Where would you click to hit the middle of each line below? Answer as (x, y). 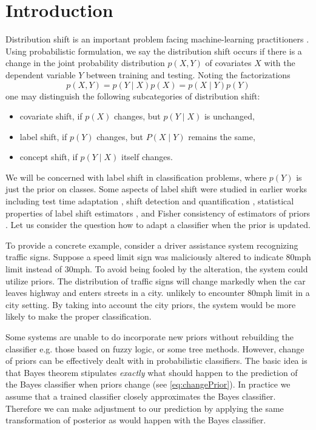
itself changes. (147, 157)
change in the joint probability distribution (85, 63)
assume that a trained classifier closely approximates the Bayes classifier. (141, 396)
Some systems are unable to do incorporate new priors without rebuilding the (150, 337)
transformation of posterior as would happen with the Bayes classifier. (136, 420)
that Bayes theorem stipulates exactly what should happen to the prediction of (152, 372)
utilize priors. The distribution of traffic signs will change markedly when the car (156, 281)
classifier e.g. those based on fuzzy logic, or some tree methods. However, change (155, 348)
